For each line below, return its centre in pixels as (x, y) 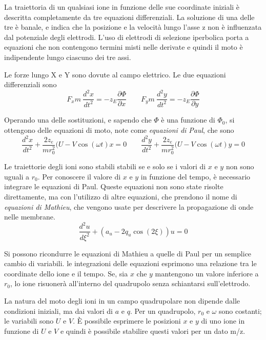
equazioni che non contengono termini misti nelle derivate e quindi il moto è (124, 47)
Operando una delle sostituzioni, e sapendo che (78, 120)
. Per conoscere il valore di (79, 176)
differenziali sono (30, 84)
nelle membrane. (30, 217)
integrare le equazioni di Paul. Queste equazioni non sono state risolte (114, 186)
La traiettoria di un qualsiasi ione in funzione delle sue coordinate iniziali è (122, 7)
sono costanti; (240, 311)
